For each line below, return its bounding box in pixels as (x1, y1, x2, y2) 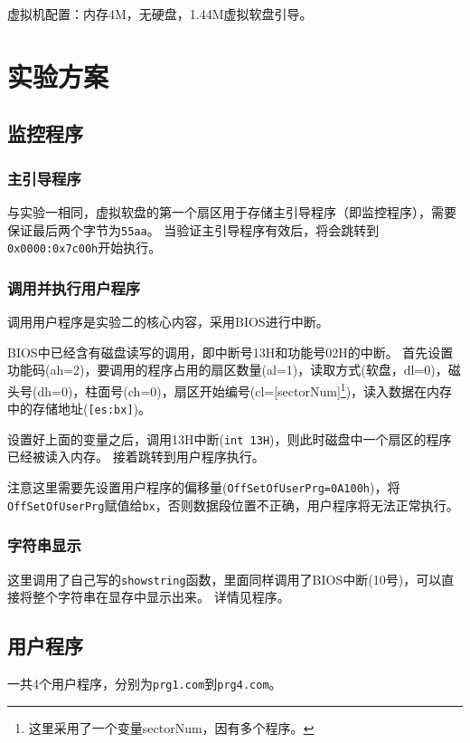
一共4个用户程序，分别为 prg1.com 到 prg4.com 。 (7, 674, 282, 693)
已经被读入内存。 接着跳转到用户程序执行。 (7, 447, 265, 466)
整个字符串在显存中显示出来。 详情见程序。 (32, 587, 290, 606)
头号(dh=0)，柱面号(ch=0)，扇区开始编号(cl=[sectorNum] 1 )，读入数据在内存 (7, 378, 453, 400)
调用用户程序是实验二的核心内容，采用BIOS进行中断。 (7, 312, 329, 331)
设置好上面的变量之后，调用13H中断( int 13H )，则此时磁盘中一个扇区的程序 (7, 429, 452, 448)
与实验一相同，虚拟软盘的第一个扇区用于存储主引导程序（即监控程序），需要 (7, 202, 456, 221)
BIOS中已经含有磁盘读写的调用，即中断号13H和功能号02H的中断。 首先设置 (7, 342, 454, 361)
